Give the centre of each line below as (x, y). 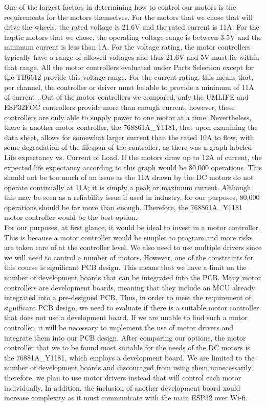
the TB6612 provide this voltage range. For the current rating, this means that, (129, 77)
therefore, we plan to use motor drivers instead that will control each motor (123, 377)
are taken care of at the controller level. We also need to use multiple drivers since (133, 247)
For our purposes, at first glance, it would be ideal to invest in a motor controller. (132, 227)
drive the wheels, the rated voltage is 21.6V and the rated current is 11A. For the (132, 27)
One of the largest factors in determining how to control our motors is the (120, 7)
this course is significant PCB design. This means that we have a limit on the (125, 267)
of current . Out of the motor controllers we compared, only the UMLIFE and (126, 97)
